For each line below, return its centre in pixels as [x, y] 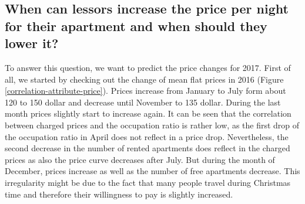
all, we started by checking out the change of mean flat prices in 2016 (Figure [144, 79]
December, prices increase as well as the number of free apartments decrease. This [152, 171]
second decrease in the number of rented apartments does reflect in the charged [148, 148]
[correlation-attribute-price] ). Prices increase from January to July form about [145, 91]
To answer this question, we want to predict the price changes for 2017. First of [148, 67]
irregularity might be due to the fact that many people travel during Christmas [148, 182]
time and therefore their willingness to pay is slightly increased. [119, 194]
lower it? [32, 43]
